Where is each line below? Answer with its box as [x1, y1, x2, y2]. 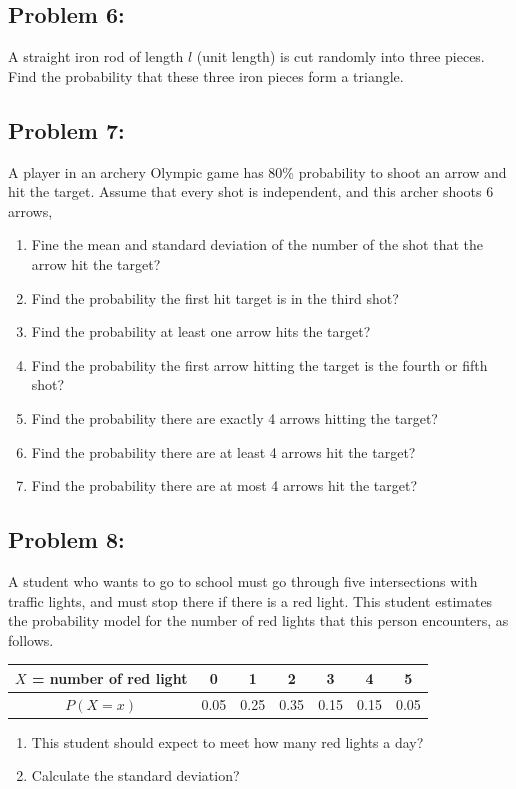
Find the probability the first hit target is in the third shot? [31, 287, 399, 308]
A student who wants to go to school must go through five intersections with [8, 570, 478, 591]
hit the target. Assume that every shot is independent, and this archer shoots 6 [8, 181, 494, 202]
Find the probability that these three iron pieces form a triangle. [8, 65, 404, 86]
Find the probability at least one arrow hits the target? [31, 321, 371, 342]
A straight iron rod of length [8, 46, 184, 67]
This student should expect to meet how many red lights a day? [31, 731, 424, 752]
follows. [8, 629, 54, 650]
